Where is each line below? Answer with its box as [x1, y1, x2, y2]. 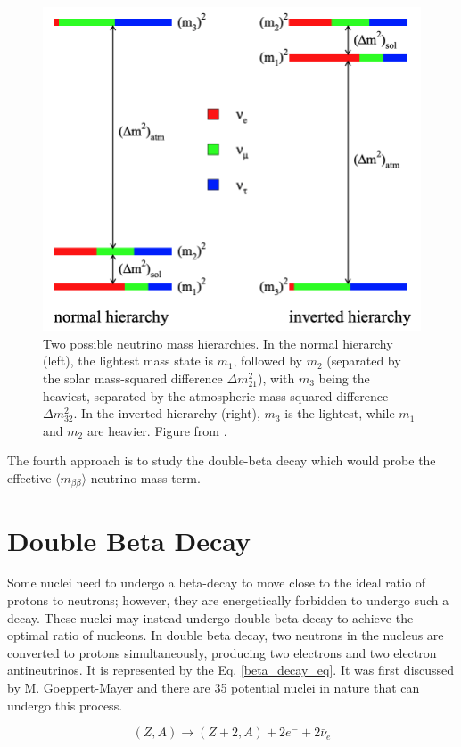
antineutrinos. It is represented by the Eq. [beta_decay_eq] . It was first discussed [7, 661, 455, 679]
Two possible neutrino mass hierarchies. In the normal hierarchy [43, 333, 393, 352]
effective [7, 468, 52, 487]
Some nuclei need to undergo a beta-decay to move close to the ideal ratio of [7, 573, 426, 592]
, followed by [233, 351, 302, 370]
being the [318, 368, 370, 387]
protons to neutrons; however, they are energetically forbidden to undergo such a [7, 591, 449, 610]
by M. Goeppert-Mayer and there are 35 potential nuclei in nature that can [7, 678, 420, 697]
